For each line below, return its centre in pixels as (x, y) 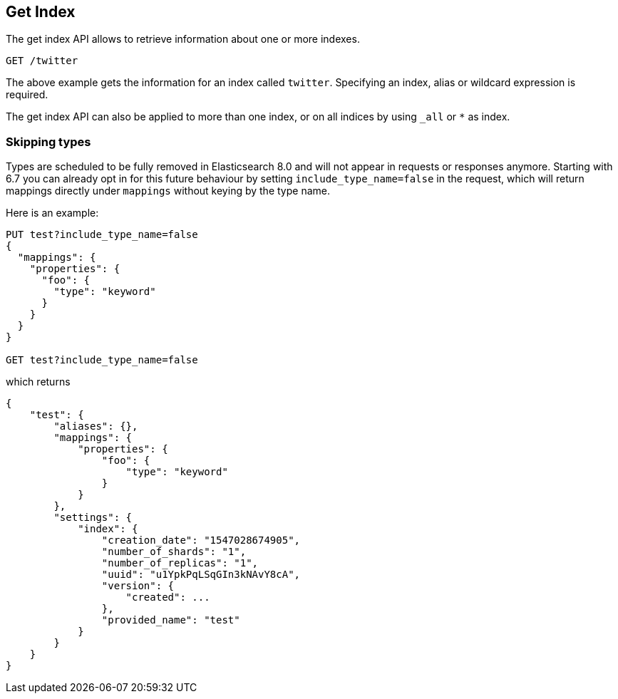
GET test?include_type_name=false (102, 360)
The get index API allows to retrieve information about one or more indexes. (183, 39)
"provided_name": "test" (171, 620)
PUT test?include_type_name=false (102, 235)
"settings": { (93, 518)
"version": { (138, 586)
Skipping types (48, 141)
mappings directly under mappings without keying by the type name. (168, 191)
